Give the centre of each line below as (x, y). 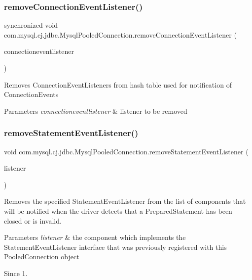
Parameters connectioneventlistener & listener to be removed (96, 111)
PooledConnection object (42, 257)
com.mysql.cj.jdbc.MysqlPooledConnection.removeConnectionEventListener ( (120, 34)
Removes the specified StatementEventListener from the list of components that (125, 201)
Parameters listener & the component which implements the (95, 237)
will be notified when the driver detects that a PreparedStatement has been (118, 210)
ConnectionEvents (31, 94)
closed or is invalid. (33, 220)
